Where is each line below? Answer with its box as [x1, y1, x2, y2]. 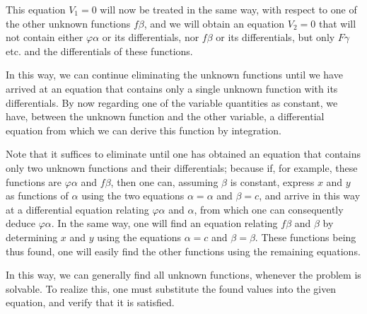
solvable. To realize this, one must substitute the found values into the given [6, 281, 337, 296]
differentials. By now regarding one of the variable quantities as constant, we [6, 95, 338, 110]
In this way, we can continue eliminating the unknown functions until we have [6, 67, 343, 82]
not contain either [6, 30, 83, 45]
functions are [6, 174, 62, 189]
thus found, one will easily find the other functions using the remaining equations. [6, 243, 361, 258]
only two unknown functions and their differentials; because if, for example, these [6, 160, 358, 175]
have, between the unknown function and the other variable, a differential [6, 109, 325, 124]
